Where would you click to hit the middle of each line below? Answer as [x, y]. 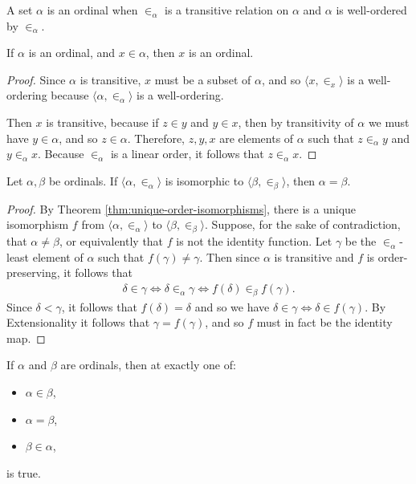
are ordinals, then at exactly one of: [148, 365]
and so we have [232, 306]
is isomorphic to [204, 180]
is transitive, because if [102, 122]
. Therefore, [156, 138]
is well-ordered [371, 10]
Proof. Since [36, 79]
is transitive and [314, 256]
